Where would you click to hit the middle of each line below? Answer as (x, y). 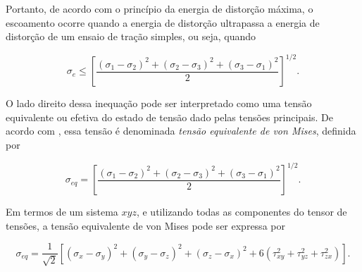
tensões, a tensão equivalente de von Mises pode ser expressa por (145, 225)
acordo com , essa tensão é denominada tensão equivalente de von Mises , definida (181, 131)
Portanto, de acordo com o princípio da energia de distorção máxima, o (160, 8)
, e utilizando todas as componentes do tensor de (242, 212)
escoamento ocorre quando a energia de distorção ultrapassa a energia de (163, 22)
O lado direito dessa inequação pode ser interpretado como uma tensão (159, 103)
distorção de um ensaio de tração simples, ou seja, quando (131, 36)
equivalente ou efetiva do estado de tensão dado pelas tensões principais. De (169, 117)
